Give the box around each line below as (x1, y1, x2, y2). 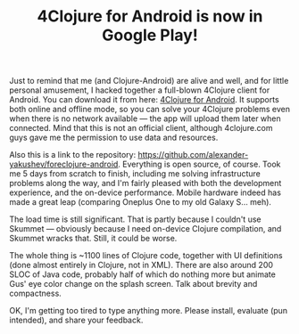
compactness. (9, 288, 62, 299)
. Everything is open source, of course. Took (117, 159, 281, 170)
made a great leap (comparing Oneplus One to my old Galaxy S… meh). (9, 197, 272, 208)
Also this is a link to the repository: (9, 150, 137, 160)
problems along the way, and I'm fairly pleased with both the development (9, 178, 282, 189)
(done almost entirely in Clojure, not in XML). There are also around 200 (9, 260, 274, 271)
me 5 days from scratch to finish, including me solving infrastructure (9, 168, 261, 179)
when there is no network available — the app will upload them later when (9, 113, 281, 124)
